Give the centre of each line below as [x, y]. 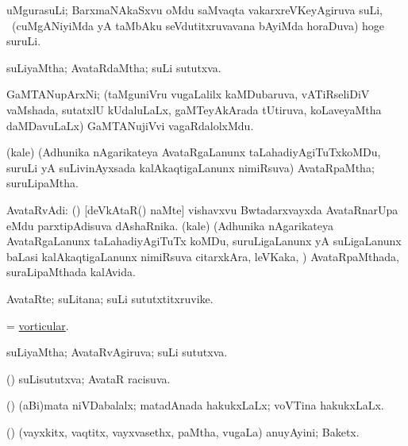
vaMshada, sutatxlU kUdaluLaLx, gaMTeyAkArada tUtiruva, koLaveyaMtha [194, 109]
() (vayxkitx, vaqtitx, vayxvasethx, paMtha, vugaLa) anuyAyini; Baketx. [183, 431]
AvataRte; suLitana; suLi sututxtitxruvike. [110, 298]
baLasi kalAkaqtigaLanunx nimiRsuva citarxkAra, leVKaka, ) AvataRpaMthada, [203, 256]
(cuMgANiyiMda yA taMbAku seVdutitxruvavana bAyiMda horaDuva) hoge [198, 25]
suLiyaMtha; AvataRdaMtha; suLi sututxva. [114, 67]
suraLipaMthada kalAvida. [71, 272]
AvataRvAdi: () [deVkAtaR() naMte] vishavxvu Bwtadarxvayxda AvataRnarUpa [202, 209]
